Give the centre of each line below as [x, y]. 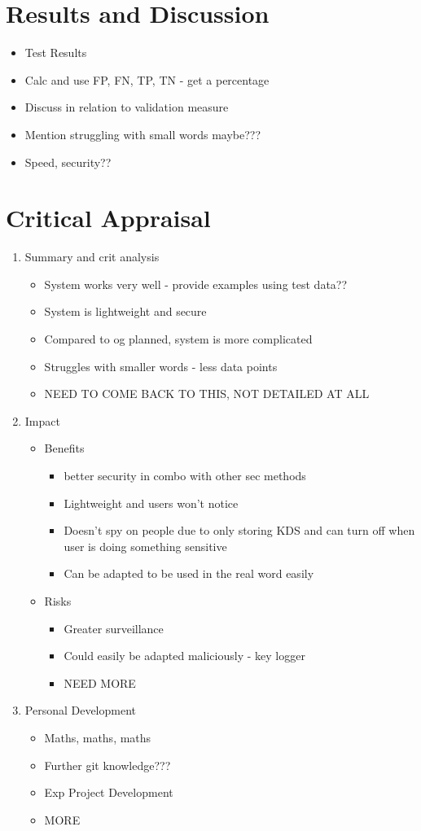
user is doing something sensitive [145, 546]
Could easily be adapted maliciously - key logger [184, 656]
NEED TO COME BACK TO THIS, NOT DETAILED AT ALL [207, 394]
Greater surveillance [114, 628]
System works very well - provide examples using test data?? [196, 284]
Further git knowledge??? [107, 765]
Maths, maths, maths [98, 737]
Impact [42, 420]
